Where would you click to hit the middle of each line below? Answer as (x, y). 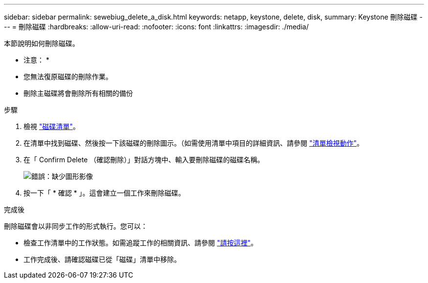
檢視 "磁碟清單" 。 (52, 126)
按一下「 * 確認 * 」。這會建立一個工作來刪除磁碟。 (104, 193)
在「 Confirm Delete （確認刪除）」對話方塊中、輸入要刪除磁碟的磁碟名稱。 (144, 160)
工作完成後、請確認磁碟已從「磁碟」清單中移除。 (102, 259)
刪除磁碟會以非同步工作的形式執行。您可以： (76, 226)
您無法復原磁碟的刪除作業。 (68, 76)
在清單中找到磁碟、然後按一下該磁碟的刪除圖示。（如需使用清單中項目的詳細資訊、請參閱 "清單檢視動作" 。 (193, 143)
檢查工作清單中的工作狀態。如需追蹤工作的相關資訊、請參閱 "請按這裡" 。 (140, 243)
